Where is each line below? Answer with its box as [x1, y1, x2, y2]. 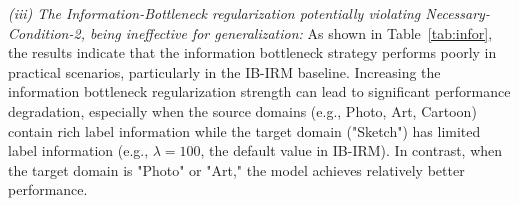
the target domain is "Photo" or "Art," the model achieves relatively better [8, 159, 465, 180]
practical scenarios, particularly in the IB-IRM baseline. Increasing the [8, 61, 441, 82]
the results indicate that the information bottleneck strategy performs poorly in [8, 42, 497, 63]
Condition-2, [8, 22, 85, 43]
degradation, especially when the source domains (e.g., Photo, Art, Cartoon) [8, 100, 477, 121]
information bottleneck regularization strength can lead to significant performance [8, 81, 511, 102]
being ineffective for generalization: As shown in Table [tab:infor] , [89, 22, 493, 43]
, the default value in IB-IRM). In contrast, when [200, 140, 503, 161]
